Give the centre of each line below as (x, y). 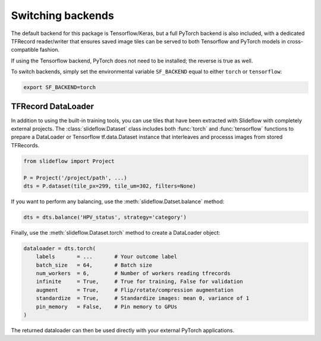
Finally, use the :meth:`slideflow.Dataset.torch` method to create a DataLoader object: (116, 232)
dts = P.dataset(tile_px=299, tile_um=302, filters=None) (110, 186)
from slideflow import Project (69, 161)
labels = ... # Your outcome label (107, 257)
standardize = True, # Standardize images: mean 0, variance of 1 (143, 298)
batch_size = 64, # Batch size (94, 265)
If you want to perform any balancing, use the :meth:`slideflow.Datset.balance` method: (118, 201)
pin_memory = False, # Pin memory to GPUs (107, 307)
